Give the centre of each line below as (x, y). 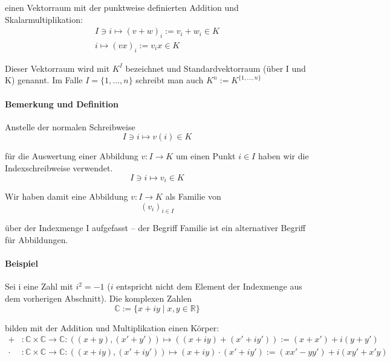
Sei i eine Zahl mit (39, 286)
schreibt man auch (170, 80)
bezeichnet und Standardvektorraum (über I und (216, 68)
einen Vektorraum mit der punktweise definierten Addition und (122, 7)
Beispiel (21, 263)
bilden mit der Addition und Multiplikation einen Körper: (112, 327)
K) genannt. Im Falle (44, 80)
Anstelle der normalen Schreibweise (70, 126)
